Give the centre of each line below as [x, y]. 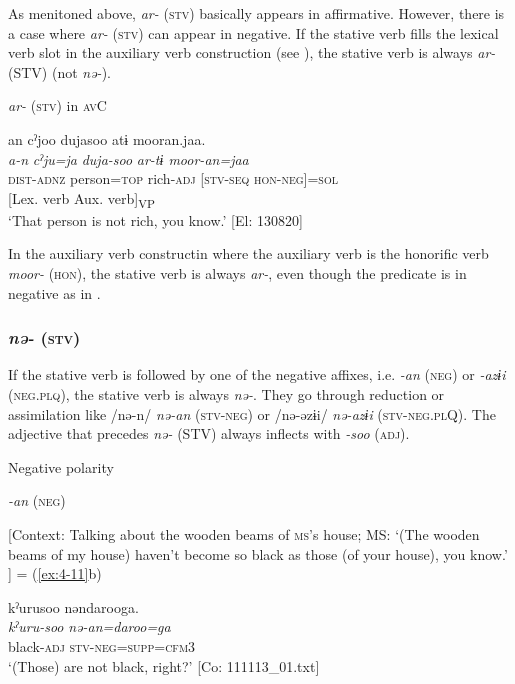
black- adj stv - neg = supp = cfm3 [102, 646]
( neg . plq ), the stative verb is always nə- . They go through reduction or [226, 394]
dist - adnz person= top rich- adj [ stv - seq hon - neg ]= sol [173, 178]
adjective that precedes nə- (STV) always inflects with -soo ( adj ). [209, 433]
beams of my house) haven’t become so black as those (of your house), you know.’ [258, 553]
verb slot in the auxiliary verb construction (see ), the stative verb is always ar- [252, 52]
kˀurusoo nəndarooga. [73, 606]
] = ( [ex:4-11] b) [55, 573]
